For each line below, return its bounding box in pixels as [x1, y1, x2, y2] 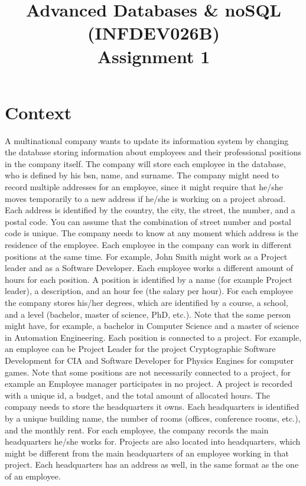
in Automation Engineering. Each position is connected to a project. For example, [5, 331, 302, 343]
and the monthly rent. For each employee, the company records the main [5, 423, 269, 436]
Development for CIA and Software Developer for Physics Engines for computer [5, 354, 294, 366]
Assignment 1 [97, 44, 210, 68]
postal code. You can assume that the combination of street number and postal [5, 215, 292, 227]
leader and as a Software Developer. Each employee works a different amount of [5, 262, 293, 274]
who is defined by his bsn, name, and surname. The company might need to [5, 169, 279, 181]
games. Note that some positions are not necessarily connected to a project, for [5, 366, 291, 378]
